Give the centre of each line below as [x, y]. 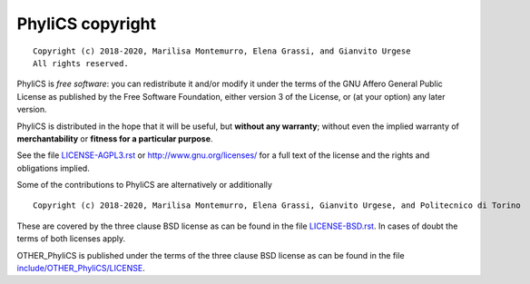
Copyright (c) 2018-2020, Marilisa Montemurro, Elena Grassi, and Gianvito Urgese [222, 51]
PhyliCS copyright [87, 24]
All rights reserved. [81, 63]
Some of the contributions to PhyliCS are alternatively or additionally [144, 185]
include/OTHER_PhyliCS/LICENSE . [81, 269]
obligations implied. [53, 168]
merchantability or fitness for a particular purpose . [115, 138]
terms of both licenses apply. [71, 239]
